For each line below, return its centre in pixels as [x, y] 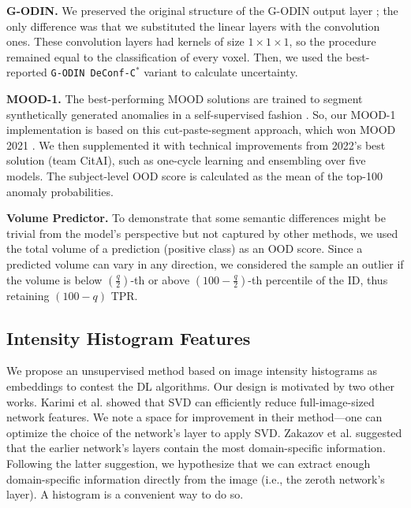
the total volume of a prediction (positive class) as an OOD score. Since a [185, 248]
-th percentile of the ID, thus [318, 279]
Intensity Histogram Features [129, 337]
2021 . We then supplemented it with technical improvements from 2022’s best [196, 145]
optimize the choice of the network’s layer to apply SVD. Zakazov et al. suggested [204, 432]
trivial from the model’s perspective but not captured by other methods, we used [202, 233]
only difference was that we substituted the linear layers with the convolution [193, 26]
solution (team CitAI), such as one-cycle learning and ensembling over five [186, 160]
